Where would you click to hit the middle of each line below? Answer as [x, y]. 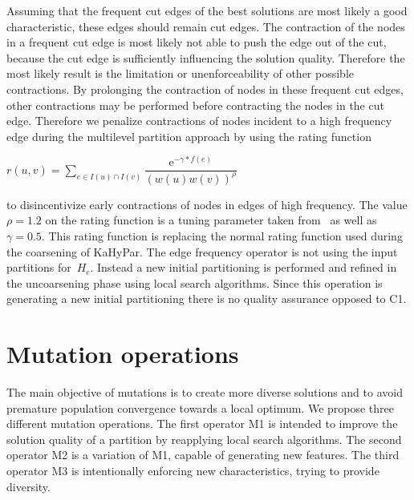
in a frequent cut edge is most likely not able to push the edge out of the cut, [197, 42]
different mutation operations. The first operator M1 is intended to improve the [202, 423]
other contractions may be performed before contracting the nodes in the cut [195, 105]
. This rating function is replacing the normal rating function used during [222, 236]
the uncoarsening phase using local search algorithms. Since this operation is [195, 282]
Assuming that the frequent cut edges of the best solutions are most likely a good [207, 10]
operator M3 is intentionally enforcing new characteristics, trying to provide [193, 471]
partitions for [39, 267]
